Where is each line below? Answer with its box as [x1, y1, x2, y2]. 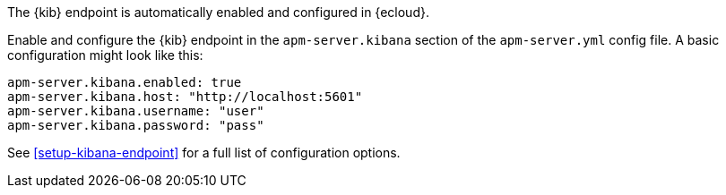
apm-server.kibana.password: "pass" [7, 118, 264, 132]
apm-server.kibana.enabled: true [7, 75, 242, 89]
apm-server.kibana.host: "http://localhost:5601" [7, 89, 363, 104]
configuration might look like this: [7, 47, 203, 63]
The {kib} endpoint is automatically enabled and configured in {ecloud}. [7, 4, 429, 20]
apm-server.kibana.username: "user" [7, 104, 264, 118]
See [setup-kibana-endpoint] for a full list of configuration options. [7, 145, 401, 160]
